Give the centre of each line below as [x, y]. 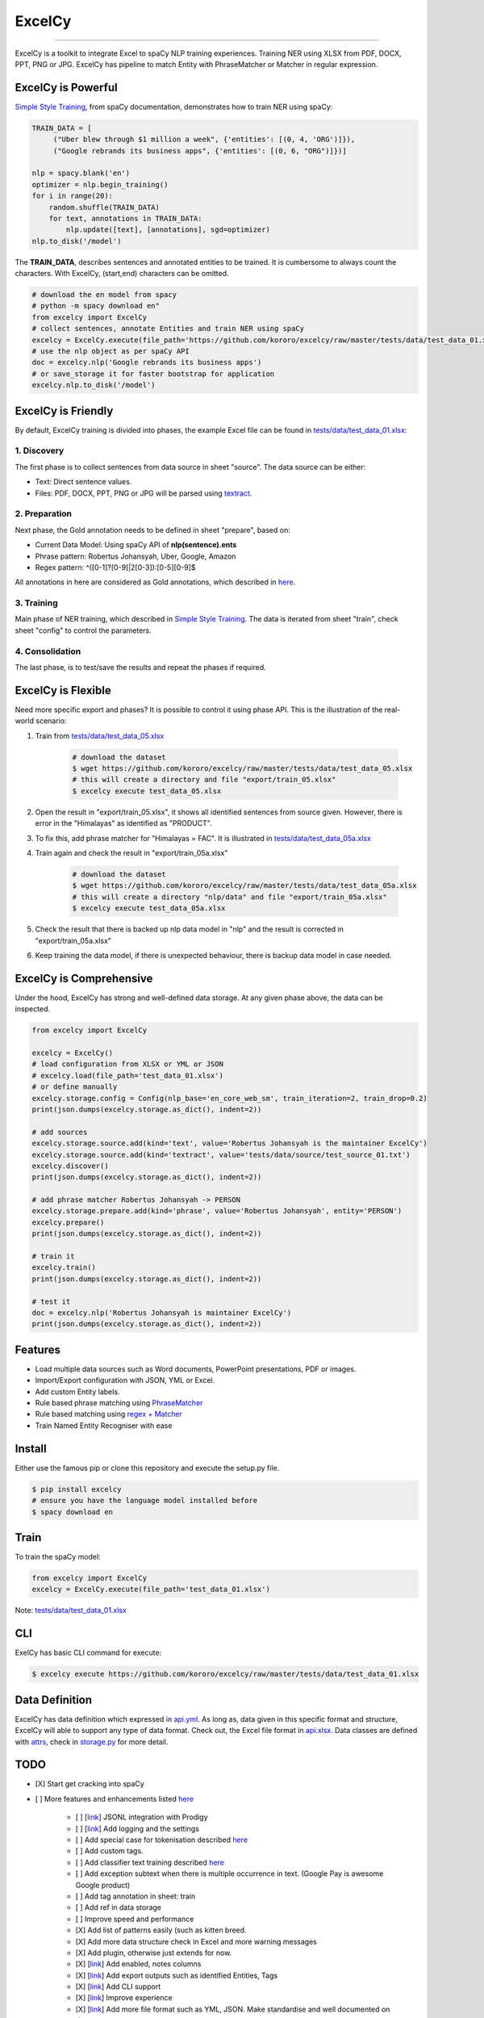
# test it [51, 1301]
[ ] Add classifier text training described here [150, 1862]
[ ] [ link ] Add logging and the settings [137, 1828]
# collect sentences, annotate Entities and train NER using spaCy [168, 329]
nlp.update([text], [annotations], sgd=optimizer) [168, 230]
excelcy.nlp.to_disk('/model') [94, 385]
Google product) [103, 1885]
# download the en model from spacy [104, 295]
